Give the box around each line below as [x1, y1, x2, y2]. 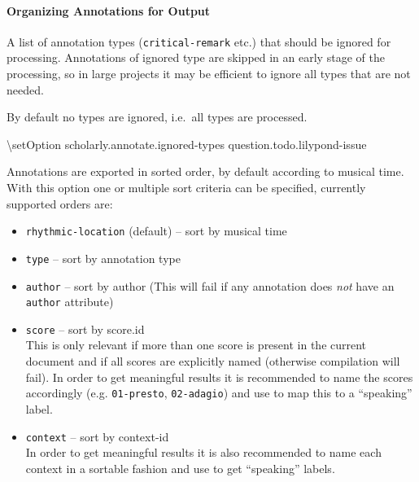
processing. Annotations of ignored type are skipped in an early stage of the [7, 49, 385, 66]
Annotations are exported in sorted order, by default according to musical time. [7, 163, 404, 180]
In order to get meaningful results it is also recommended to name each [25, 444, 382, 461]
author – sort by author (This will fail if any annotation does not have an [25, 277, 395, 294]
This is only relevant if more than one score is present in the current [25, 336, 367, 353]
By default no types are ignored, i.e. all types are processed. [7, 108, 308, 125]
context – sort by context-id [25, 427, 169, 445]
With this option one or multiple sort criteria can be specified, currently [7, 179, 366, 196]
